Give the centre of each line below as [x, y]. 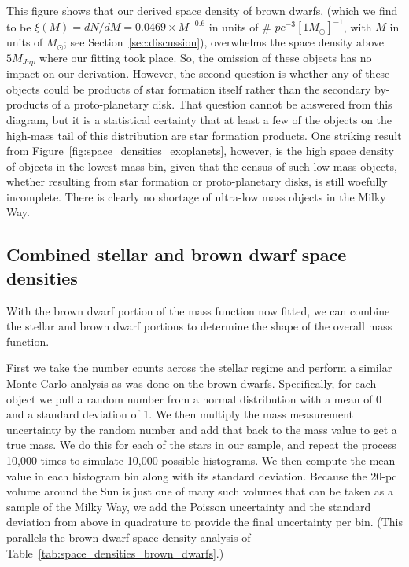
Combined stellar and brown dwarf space [177, 254]
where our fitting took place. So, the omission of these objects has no [206, 57]
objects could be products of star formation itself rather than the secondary [189, 88]
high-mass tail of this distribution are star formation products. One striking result [204, 135]
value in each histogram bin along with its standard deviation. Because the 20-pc [202, 475]
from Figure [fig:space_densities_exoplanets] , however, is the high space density [200, 151]
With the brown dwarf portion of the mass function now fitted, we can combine [198, 310]
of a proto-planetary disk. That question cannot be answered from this [222, 104]
